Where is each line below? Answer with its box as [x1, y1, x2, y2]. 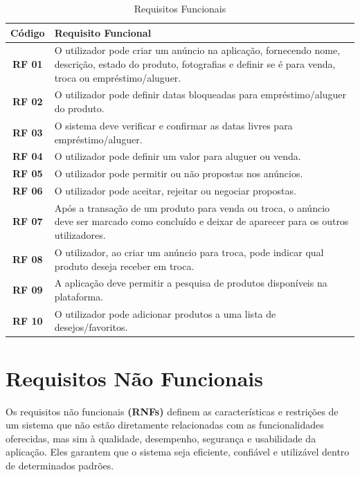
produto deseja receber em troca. [54, 258, 195, 273]
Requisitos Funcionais [134, 1, 226, 15]
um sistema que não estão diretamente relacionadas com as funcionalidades [6, 417, 324, 432]
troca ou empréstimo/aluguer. [54, 70, 181, 84]
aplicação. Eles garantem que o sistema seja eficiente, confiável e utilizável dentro [6, 444, 350, 459]
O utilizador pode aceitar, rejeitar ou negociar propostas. [54, 183, 296, 198]
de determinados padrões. [6, 458, 114, 472]
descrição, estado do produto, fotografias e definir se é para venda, [54, 57, 336, 71]
